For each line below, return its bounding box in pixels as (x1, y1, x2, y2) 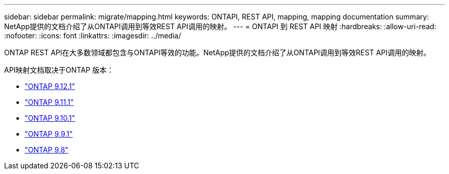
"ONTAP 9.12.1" (25, 82, 75, 91)
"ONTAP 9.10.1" (25, 114, 75, 122)
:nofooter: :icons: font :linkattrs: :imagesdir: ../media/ (4, 31, 181, 40)
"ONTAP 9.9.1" (25, 129, 73, 138)
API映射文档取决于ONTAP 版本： (4, 66, 114, 74)
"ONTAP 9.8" (25, 145, 69, 154)
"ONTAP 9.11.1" (25, 98, 74, 106)
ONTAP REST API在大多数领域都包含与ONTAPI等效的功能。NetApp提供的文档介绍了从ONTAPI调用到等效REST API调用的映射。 (4, 48, 431, 57)
